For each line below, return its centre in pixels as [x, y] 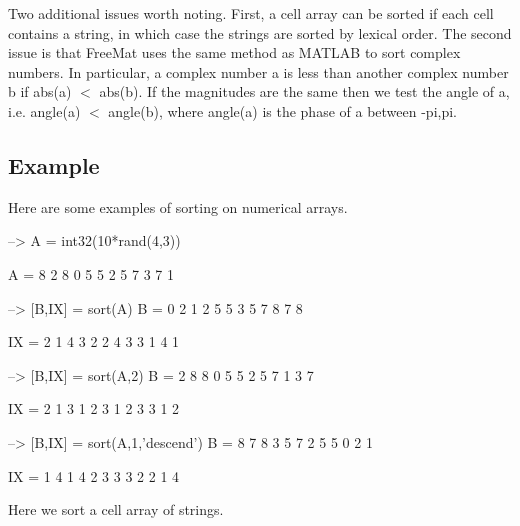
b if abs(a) [40, 91]
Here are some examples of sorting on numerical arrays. [178, 206]
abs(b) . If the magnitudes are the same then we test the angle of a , [304, 91]
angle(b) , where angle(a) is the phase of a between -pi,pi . [282, 110]
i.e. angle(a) [44, 110]
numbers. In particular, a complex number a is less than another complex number [258, 71]
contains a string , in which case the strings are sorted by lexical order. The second [260, 32]
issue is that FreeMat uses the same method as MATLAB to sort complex [234, 52]
